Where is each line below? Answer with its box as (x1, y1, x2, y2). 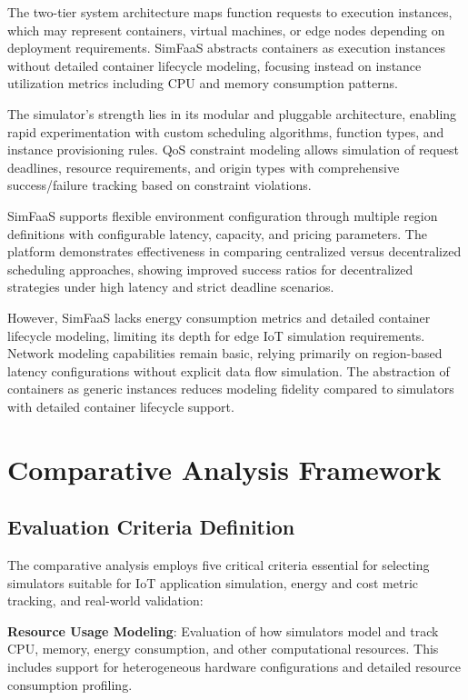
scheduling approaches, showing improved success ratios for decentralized (7, 259, 413, 278)
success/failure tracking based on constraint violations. (7, 175, 312, 195)
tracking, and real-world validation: (7, 591, 204, 610)
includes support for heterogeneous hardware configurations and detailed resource (7, 657, 461, 676)
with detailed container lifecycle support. (7, 396, 234, 415)
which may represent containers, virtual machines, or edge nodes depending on (7, 20, 445, 39)
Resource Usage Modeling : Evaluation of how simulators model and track (7, 621, 439, 640)
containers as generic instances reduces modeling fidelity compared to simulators (7, 379, 454, 398)
